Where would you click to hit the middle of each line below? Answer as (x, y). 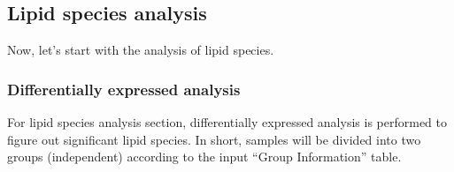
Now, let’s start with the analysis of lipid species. (141, 50)
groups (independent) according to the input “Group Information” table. (204, 157)
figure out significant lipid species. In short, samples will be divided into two (214, 139)
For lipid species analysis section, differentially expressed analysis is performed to (227, 122)
